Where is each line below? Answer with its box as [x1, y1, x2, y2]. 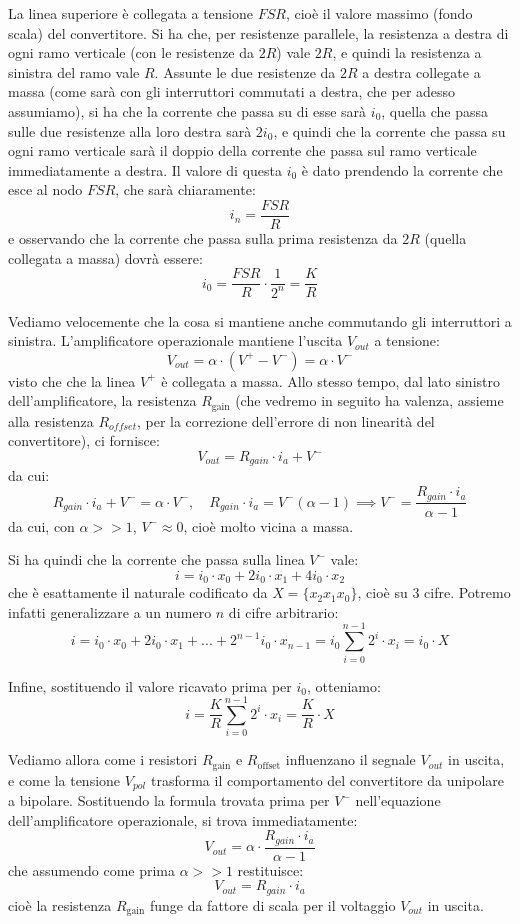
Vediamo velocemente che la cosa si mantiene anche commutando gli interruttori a [8, 310, 512, 331]
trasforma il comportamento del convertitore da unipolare [150, 769, 505, 790]
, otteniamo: [307, 675, 381, 696]
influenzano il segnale [285, 749, 416, 770]
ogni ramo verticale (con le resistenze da [8, 42, 255, 63]
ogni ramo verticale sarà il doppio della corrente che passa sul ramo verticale [8, 140, 477, 161]
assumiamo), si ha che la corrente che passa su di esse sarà [8, 100, 367, 121]
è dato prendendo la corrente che [301, 159, 503, 180]
